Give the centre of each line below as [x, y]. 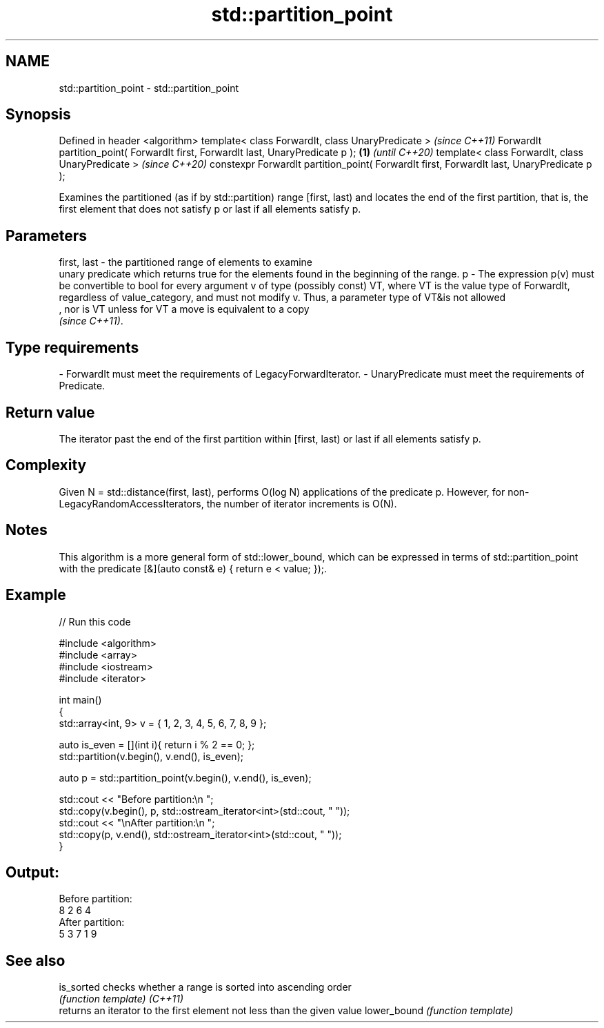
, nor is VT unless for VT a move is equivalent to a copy [184, 309]
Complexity [46, 465]
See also [36, 960]
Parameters [46, 235]
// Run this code [95, 621]
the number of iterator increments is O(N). [302, 503]
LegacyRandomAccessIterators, [131, 503]
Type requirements [72, 347]
